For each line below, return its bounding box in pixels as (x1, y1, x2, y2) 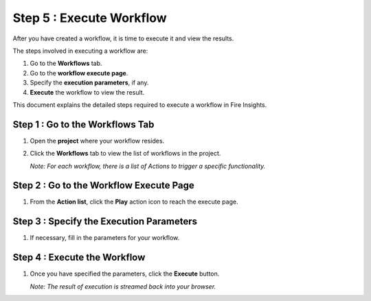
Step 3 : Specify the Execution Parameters (12, 216, 198, 228)
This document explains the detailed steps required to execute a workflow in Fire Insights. (12, 100, 267, 109)
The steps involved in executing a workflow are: (12, 47, 148, 55)
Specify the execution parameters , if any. (30, 79, 149, 87)
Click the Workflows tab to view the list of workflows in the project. (30, 149, 221, 158)
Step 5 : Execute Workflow (12, 10, 168, 25)
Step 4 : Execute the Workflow (12, 252, 146, 263)
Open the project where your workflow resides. (30, 136, 165, 145)
